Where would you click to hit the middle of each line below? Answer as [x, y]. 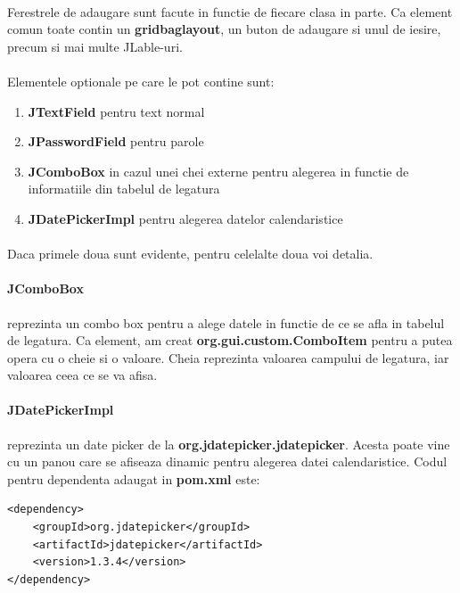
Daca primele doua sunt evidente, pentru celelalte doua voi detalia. [190, 254]
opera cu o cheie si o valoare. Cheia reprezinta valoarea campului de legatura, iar [228, 357]
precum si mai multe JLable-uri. [95, 46]
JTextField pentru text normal [116, 111]
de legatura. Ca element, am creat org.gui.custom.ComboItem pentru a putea [230, 340]
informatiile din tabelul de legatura [124, 189]
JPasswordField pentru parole [116, 141]
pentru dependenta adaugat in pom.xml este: [134, 478]
